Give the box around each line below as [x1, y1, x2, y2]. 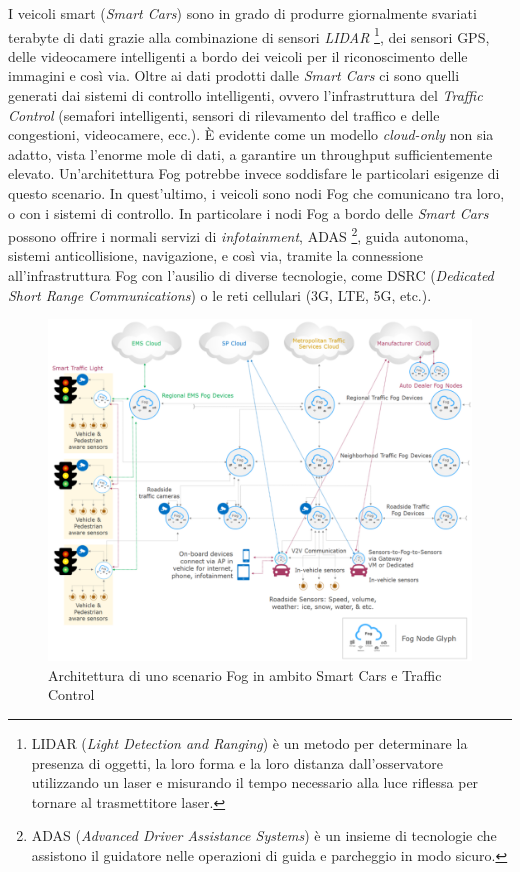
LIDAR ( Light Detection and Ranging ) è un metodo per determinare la [31, 733, 468, 754]
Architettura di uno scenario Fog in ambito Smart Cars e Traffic [48, 664, 442, 685]
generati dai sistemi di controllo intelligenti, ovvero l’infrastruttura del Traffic [8, 85, 483, 106]
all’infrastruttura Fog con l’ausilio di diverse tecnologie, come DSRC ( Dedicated [8, 265, 494, 286]
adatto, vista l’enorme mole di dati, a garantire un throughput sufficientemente [8, 143, 493, 164]
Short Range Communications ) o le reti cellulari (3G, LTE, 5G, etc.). [8, 284, 432, 305]
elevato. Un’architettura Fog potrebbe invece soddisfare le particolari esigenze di [8, 163, 500, 184]
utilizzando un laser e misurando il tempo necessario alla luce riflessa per [31, 772, 479, 793]
